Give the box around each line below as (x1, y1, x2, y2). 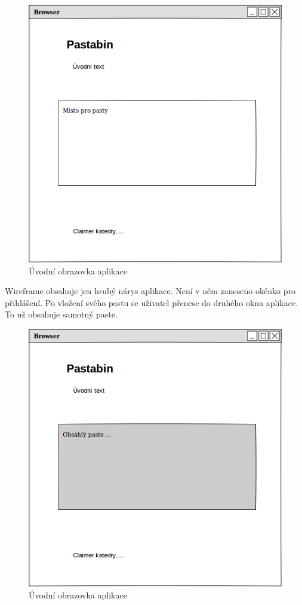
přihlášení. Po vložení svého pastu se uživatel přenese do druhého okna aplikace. (5, 296, 298, 308)
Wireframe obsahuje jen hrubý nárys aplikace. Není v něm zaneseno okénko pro (5, 285, 295, 297)
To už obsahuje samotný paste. (5, 308, 118, 320)
